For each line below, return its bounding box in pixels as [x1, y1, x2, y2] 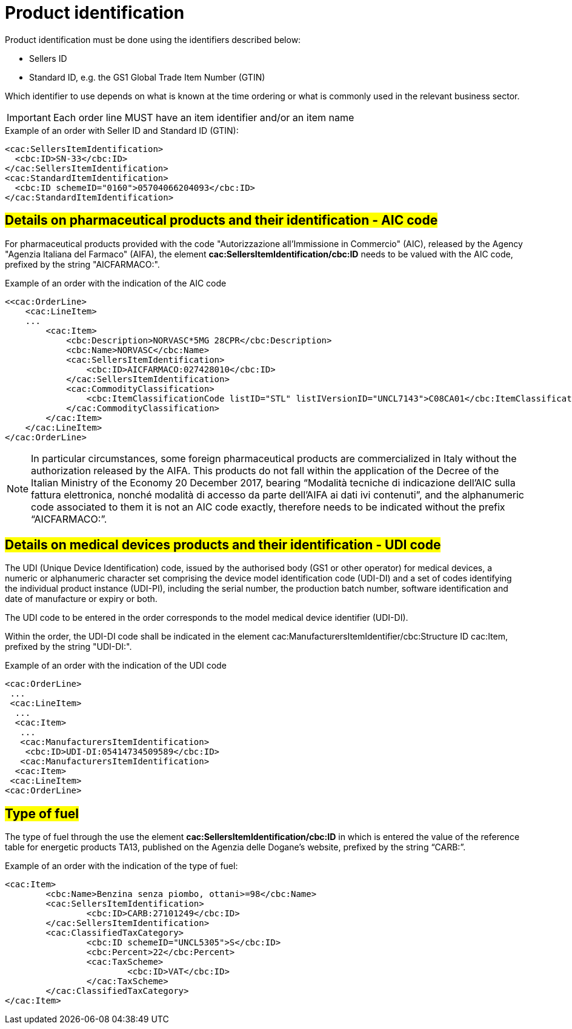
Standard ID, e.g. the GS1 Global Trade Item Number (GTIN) [29, 71, 265, 82]
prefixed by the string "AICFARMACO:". [5, 259, 160, 270]
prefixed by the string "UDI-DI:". [5, 641, 132, 652]
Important [7, 111, 51, 124]
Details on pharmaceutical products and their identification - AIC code [5, 213, 438, 228]
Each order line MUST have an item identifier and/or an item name [53, 111, 354, 124]
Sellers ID [29, 53, 67, 64]
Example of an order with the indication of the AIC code [5, 277, 227, 288]
